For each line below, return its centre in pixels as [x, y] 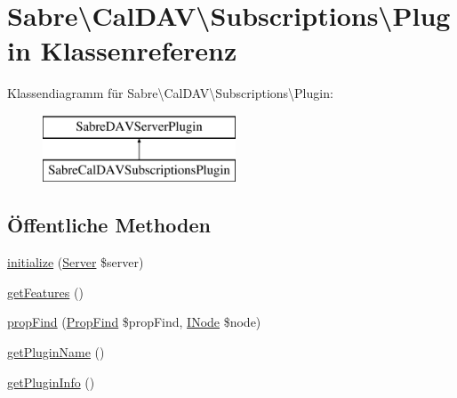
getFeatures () [45, 292]
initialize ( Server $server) [76, 262]
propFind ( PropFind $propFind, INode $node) [134, 322]
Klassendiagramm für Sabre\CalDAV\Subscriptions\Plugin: [170, 93]
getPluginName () [56, 352]
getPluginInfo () [51, 382]
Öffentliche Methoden [109, 225]
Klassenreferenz [139, 50]
